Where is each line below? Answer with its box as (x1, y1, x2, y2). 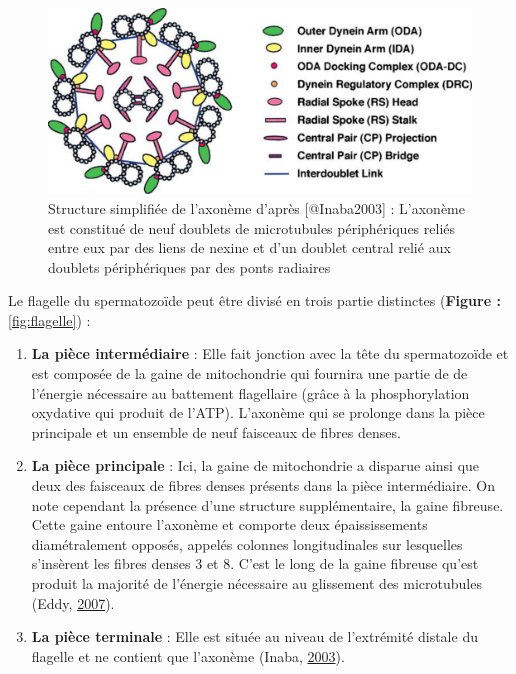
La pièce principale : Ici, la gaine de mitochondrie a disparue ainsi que (31, 455, 480, 476)
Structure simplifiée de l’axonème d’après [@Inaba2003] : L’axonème (48, 197, 465, 218)
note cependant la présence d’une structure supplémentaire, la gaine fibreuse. (31, 494, 504, 515)
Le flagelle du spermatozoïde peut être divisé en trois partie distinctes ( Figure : (8, 290, 501, 311)
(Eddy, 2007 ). (31, 592, 115, 613)
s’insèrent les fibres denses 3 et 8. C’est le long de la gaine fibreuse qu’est (31, 553, 479, 574)
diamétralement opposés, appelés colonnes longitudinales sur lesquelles (31, 533, 463, 554)
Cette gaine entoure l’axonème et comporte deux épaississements (31, 514, 428, 535)
